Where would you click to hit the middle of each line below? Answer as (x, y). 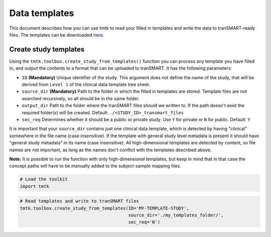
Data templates (42, 13)
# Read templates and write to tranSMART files (79, 201)
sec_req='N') (144, 222)
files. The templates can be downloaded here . (57, 35)
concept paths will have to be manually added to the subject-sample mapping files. (95, 166)
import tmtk (35, 186)
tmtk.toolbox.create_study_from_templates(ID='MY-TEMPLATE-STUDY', (105, 208)
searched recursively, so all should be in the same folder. (81, 98)
